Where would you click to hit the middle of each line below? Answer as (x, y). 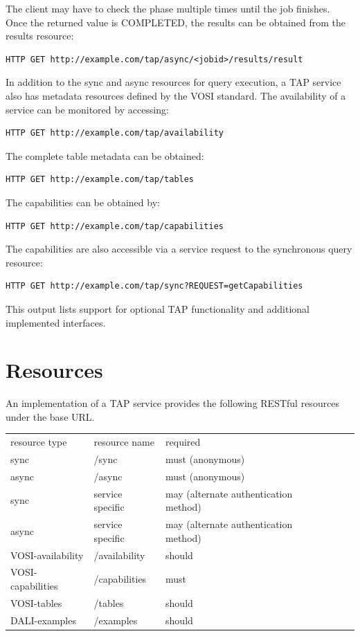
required (183, 442)
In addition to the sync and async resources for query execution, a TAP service (173, 82)
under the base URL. (50, 416)
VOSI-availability (47, 555)
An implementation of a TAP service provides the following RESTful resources (173, 403)
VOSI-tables (36, 602)
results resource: (40, 36)
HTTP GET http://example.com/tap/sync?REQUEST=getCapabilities (154, 286)
